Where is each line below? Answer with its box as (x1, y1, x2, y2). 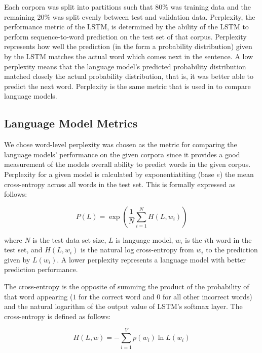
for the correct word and (79, 291, 155, 301)
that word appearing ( (4, 291, 73, 301)
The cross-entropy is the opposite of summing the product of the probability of (4, 281, 249, 292)
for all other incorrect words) (162, 291, 252, 301)
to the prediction (206, 244, 258, 255)
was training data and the (170, 2, 251, 12)
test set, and (4, 244, 43, 255)
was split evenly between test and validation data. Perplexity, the (52, 11, 255, 22)
